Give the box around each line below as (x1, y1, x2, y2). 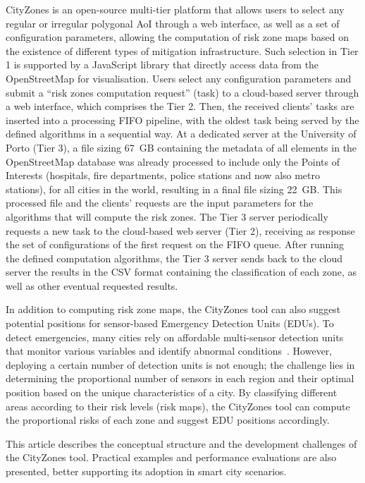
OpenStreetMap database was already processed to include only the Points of (6, 154, 340, 169)
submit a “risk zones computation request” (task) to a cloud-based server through (6, 85, 359, 99)
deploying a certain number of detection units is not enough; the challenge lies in (6, 357, 355, 372)
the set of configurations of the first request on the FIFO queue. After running (6, 237, 345, 252)
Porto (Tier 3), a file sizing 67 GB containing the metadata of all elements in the (6, 140, 357, 154)
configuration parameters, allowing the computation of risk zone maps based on (6, 30, 349, 44)
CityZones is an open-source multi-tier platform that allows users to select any (6, 2, 345, 16)
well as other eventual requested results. (6, 278, 178, 293)
